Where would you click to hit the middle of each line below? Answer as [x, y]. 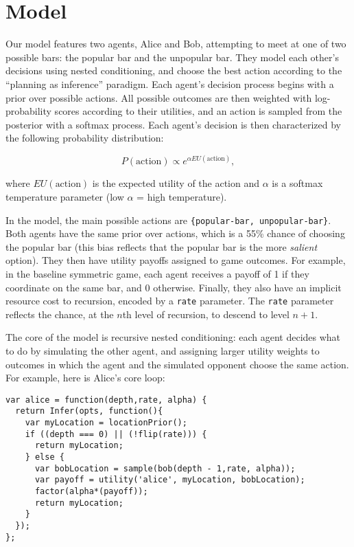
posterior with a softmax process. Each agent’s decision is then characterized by [173, 124]
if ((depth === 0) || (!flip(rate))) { [116, 434]
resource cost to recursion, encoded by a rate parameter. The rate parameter [170, 301]
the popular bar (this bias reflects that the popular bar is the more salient [162, 246]
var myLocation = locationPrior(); [106, 423]
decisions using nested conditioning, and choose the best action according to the [174, 70]
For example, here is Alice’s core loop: [85, 378]
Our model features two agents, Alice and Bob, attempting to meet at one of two [176, 44]
